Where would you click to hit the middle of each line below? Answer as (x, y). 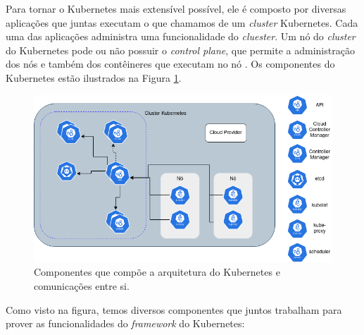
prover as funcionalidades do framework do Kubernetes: (125, 323)
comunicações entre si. (82, 285)
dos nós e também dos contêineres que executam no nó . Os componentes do (170, 64)
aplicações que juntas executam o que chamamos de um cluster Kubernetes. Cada (182, 22)
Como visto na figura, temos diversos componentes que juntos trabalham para (174, 309)
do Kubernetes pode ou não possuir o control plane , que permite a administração (180, 50)
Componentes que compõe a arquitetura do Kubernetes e (157, 272)
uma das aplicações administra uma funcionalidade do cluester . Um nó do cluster (181, 36)
